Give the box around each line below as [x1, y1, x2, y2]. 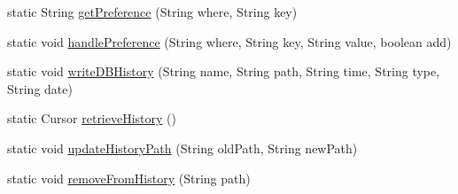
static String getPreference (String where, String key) [7, 3, 298, 20]
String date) [7, 79, 73, 97]
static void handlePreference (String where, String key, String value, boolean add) [7, 32, 452, 50]
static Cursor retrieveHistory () [7, 109, 176, 128]
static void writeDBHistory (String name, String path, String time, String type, [7, 62, 440, 81]
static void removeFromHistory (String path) [7, 168, 251, 187]
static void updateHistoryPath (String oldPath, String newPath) [7, 138, 358, 157]
